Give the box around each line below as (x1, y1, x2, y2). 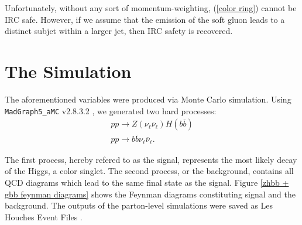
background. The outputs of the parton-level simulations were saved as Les (5, 199, 273, 212)
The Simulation (5, 59, 132, 83)
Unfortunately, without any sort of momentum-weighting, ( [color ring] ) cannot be (5, 2, 297, 13)
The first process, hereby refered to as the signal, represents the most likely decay (5, 153, 297, 165)
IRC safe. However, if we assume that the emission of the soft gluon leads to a (5, 13, 285, 25)
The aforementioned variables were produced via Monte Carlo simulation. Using (5, 93, 291, 105)
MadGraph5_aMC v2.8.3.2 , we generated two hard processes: (5, 104, 217, 117)
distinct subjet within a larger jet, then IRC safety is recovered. (5, 25, 233, 37)
